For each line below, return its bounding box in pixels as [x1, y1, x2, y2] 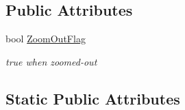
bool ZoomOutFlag [5, 31, 86, 46]
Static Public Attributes [5, 87, 180, 109]
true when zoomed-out [5, 54, 97, 68]
